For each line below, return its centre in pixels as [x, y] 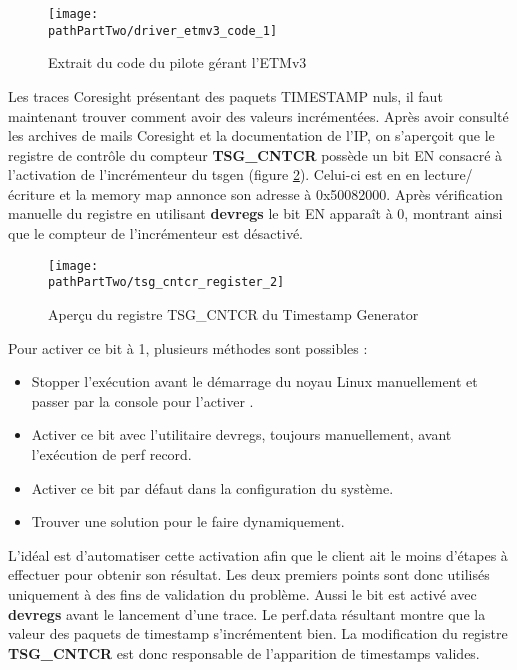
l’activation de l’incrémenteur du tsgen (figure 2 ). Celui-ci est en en [214, 174]
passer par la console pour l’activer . [142, 400]
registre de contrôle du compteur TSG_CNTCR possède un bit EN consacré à [255, 154]
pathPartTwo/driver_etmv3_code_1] [163, 30]
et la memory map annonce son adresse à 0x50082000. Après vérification [281, 193]
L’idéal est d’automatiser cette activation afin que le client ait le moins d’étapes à [258, 554]
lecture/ [448, 174]
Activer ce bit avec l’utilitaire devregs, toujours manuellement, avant [241, 434]
